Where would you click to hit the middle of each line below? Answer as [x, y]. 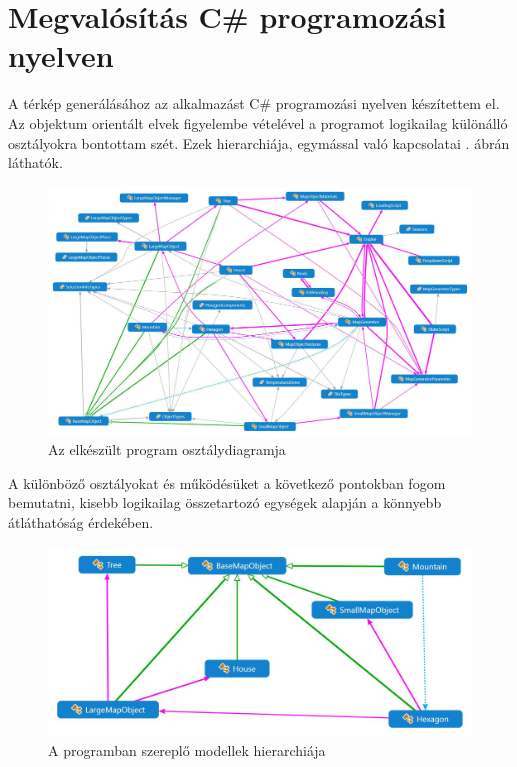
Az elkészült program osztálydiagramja [167, 449]
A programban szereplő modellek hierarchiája [187, 750]
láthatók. [35, 162]
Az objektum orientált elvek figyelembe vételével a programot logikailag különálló [258, 122]
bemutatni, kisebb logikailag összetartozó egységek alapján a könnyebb [225, 502]
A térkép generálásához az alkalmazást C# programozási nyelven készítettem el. [254, 103]
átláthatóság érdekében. [81, 521]
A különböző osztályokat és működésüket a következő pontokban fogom [227, 482]
